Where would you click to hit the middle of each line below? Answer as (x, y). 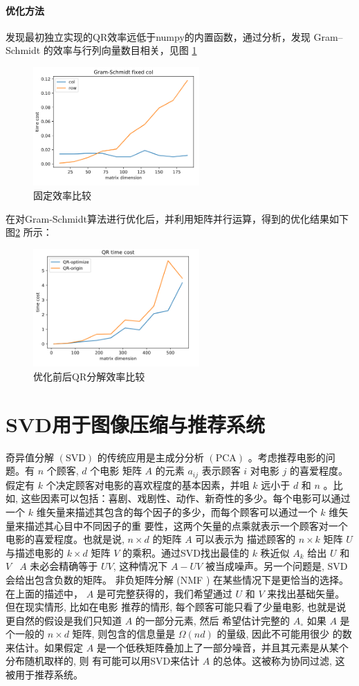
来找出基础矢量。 (306, 593)
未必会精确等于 (64, 566)
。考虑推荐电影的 (287, 457)
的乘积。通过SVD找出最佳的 (185, 552)
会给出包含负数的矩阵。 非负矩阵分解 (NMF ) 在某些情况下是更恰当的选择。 (177, 579)
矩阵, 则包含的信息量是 (124, 634)
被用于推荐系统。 (44, 675)
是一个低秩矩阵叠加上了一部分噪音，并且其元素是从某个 (222, 647)
